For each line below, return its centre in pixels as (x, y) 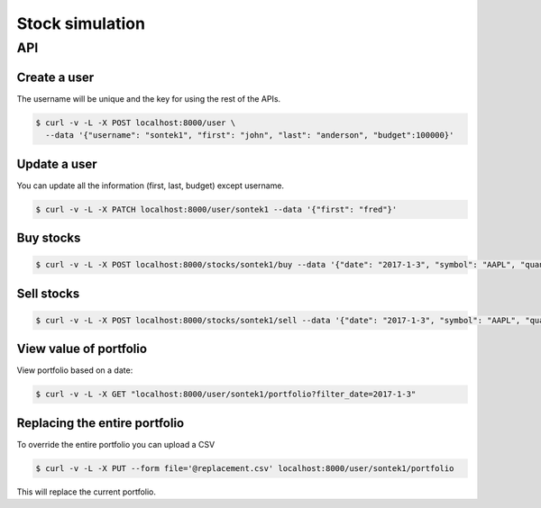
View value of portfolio (82, 349)
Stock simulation (81, 23)
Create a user (55, 77)
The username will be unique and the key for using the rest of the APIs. (149, 98)
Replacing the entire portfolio (101, 423)
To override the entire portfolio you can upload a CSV (116, 444)
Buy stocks (49, 237)
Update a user (57, 163)
